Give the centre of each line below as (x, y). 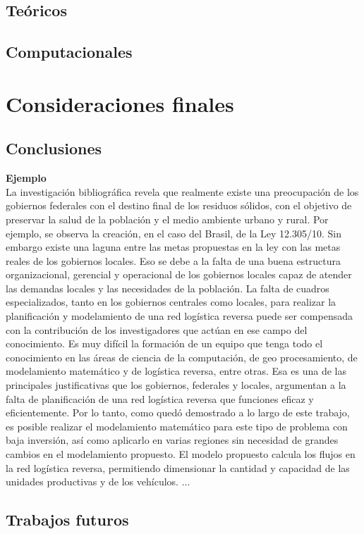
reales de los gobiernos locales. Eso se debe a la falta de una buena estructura (173, 260)
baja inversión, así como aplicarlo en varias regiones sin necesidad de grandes (172, 440)
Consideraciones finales (120, 103)
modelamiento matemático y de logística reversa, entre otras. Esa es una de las (176, 371)
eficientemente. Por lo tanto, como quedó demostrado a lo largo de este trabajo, (178, 412)
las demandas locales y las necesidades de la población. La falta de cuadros (168, 288)
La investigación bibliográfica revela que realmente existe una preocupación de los (182, 191)
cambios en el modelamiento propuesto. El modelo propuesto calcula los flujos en (181, 454)
